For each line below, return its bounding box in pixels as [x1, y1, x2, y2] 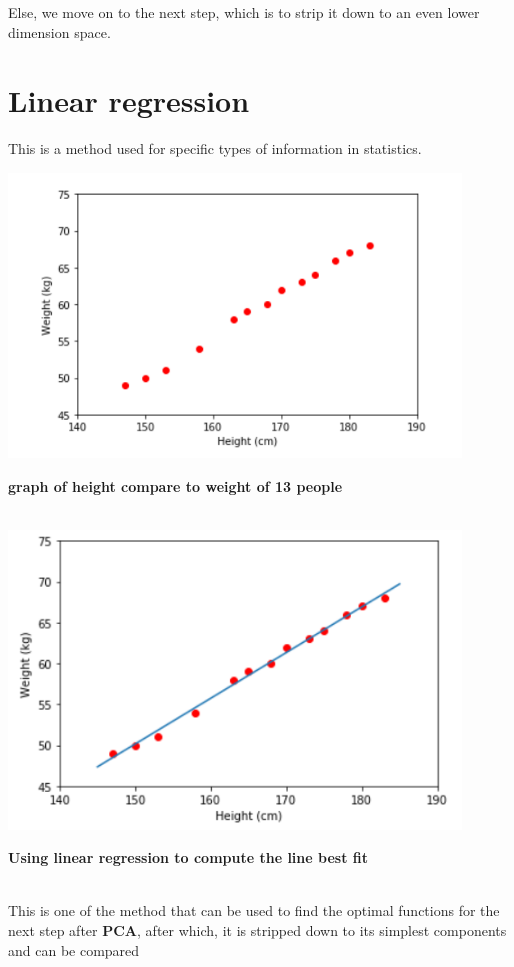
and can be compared [8, 939, 140, 960]
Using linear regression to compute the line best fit [8, 847, 368, 868]
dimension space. [8, 21, 111, 42]
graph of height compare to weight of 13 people [8, 476, 343, 497]
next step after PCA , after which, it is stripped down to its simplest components [8, 919, 507, 940]
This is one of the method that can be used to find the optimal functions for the [8, 900, 500, 921]
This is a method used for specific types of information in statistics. [8, 138, 422, 159]
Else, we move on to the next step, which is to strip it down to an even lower [8, 2, 480, 22]
